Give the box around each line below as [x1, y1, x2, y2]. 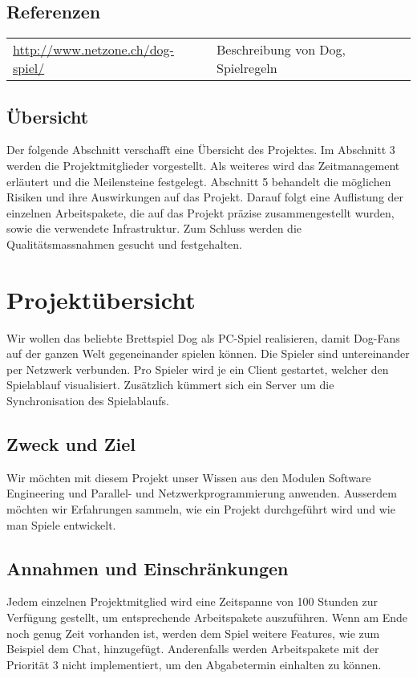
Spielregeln [217, 59, 277, 78]
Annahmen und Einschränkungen [6, 555, 289, 580]
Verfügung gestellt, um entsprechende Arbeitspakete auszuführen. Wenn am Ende [6, 609, 408, 626]
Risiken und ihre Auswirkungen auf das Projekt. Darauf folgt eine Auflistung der [6, 189, 404, 205]
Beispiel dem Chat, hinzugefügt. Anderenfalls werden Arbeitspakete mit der [6, 640, 379, 657]
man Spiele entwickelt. [6, 516, 116, 533]
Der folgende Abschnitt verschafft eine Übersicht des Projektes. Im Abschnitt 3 [6, 141, 395, 158]
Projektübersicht [6, 282, 196, 315]
